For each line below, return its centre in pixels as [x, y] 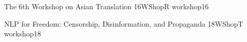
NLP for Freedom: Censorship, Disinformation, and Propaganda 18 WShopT [124, 23]
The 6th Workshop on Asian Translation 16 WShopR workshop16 [107, 6]
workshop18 [23, 34]
